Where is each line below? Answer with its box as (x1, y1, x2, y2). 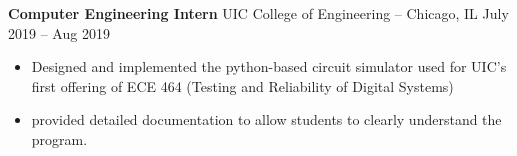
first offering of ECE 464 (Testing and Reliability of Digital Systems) (31, 75, 454, 96)
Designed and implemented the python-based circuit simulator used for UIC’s (31, 56, 507, 77)
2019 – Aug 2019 (8, 22, 110, 43)
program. (31, 128, 88, 149)
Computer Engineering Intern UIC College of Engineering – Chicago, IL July (8, 3, 509, 23)
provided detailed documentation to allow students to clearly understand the (31, 109, 502, 130)
